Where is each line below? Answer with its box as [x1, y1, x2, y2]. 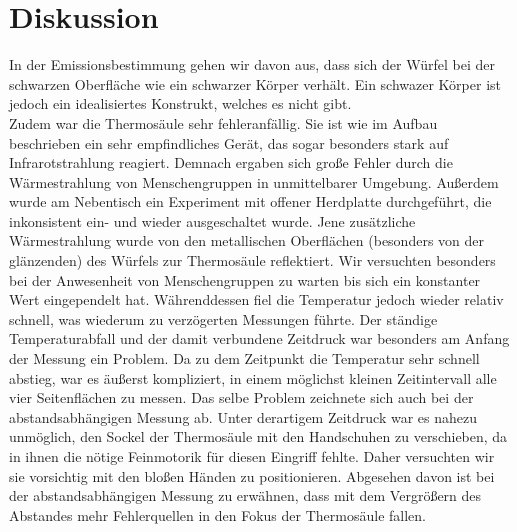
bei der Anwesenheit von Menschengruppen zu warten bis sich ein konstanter [9, 269, 481, 290]
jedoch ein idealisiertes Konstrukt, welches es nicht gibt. [9, 93, 352, 114]
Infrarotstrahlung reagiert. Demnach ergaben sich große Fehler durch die [9, 152, 453, 173]
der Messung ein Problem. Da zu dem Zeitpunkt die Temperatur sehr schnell [9, 348, 480, 369]
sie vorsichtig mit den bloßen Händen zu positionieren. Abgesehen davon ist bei [9, 465, 495, 486]
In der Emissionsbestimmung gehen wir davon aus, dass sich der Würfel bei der [9, 54, 495, 75]
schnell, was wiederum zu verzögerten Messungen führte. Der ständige [9, 308, 438, 329]
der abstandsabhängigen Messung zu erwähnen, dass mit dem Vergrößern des [9, 485, 482, 506]
